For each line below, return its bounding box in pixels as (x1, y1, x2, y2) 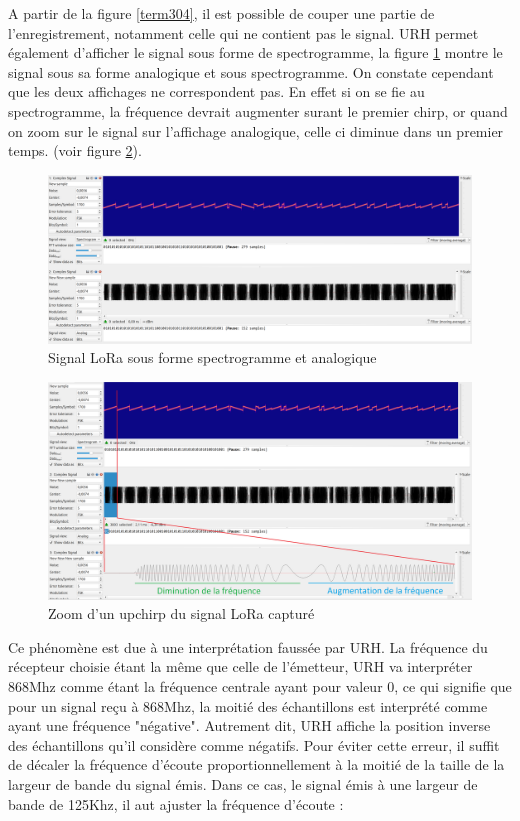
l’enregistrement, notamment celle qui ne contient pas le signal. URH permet (8, 22, 479, 43)
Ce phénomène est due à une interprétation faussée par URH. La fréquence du (8, 636, 488, 657)
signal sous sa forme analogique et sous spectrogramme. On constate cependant (8, 61, 494, 82)
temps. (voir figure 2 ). (8, 140, 142, 161)
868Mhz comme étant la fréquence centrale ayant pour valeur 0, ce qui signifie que (8, 676, 512, 697)
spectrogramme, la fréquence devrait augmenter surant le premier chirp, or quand (8, 100, 508, 121)
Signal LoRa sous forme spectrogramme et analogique (48, 347, 377, 368)
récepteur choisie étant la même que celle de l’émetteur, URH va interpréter (8, 656, 473, 677)
